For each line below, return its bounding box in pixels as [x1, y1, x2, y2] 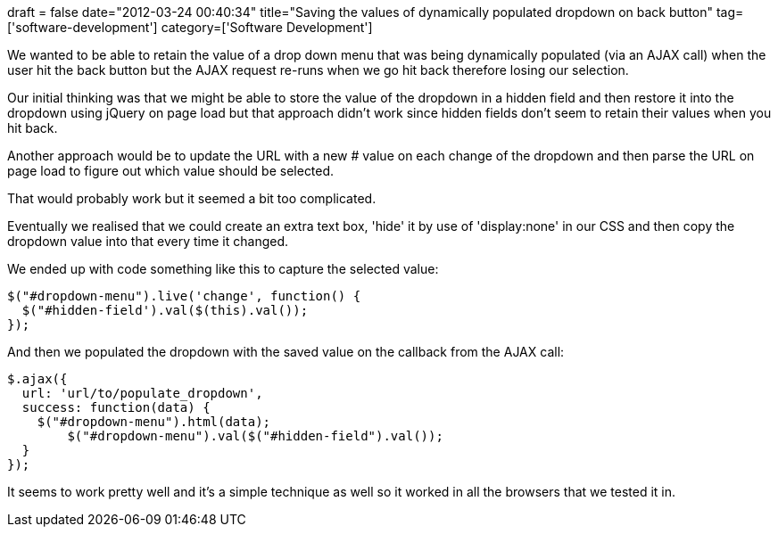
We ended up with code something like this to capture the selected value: [7, 261, 439, 276]
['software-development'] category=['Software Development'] [7, 20, 373, 35]
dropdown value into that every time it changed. [7, 234, 289, 249]
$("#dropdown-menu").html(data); [37, 415, 271, 429]
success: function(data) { [21, 400, 211, 415]
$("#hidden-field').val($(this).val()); [21, 303, 309, 317]
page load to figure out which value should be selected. [7, 163, 335, 178]
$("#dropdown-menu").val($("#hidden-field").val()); [67, 429, 443, 443]
